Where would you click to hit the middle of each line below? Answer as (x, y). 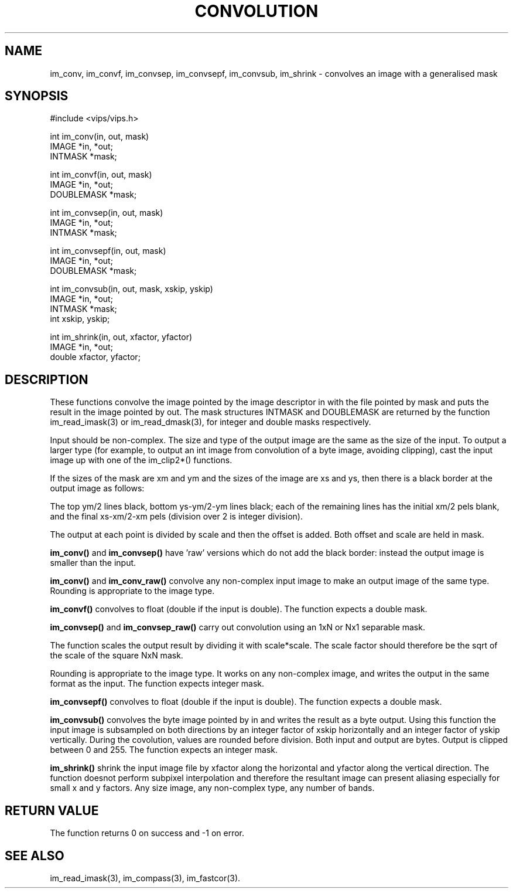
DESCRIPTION (47, 379)
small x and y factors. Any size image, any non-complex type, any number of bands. (212, 788)
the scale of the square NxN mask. (117, 656)
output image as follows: (97, 488)
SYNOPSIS (37, 96)
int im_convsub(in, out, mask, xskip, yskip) (131, 289)
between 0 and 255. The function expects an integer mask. (164, 750)
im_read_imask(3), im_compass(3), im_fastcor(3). (145, 878)
